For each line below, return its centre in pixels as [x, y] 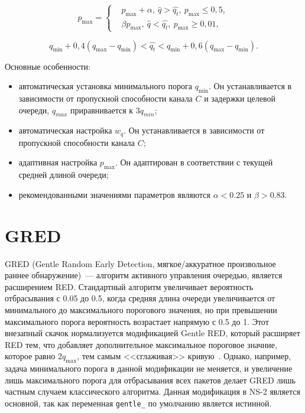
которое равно [30, 356]
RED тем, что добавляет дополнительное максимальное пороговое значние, [141, 344]
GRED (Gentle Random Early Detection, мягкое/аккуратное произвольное [140, 263]
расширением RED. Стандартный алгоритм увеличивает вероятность [129, 286]
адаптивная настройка [58, 162]
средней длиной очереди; [64, 175]
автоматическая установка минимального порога [105, 86]
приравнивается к [102, 110]
